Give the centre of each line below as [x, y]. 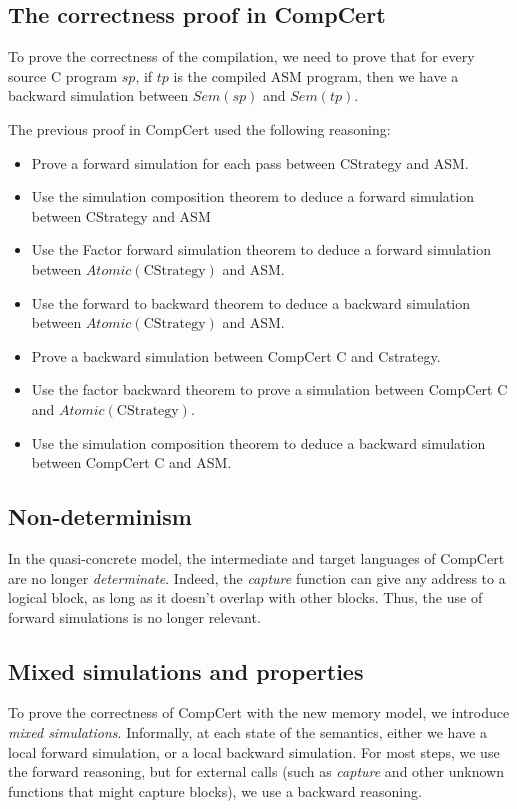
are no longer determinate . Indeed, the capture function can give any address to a [257, 577]
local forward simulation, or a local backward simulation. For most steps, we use [254, 751]
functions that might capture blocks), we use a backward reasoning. [215, 790]
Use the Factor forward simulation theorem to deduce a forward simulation [261, 249]
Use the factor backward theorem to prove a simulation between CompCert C [269, 389]
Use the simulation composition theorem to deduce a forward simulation [252, 196]
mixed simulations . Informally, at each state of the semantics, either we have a [247, 732]
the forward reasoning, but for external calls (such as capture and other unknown [256, 771]
